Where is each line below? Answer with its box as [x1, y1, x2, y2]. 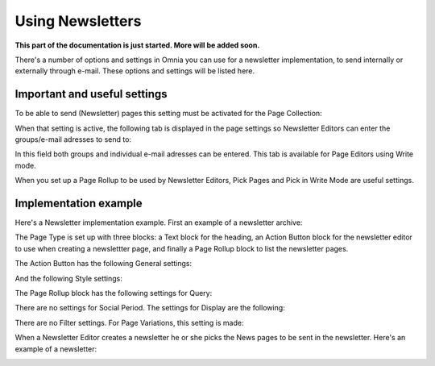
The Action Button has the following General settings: [14, 259, 193, 268]
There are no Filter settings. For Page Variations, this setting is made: [14, 318, 244, 327]
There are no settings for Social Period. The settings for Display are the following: [14, 303, 285, 313]
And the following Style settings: [14, 273, 122, 283]
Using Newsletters [14, 12, 142, 30]
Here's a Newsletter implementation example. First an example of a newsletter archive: [14, 218, 303, 227]
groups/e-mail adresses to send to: [14, 135, 132, 144]
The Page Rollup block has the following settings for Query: [14, 289, 213, 298]
